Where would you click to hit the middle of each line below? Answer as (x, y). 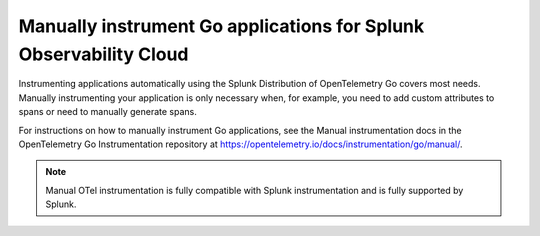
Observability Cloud (103, 54)
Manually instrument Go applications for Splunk (221, 26)
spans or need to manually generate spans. (107, 112)
